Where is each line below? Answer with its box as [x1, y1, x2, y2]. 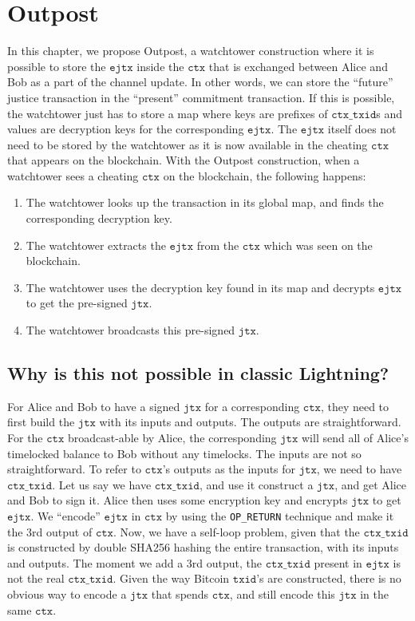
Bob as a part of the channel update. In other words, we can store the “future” [7, 73, 393, 90]
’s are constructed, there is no [256, 570, 401, 587]
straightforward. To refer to [7, 461, 141, 477]
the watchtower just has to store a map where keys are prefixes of [7, 105, 328, 121]
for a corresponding [204, 398, 300, 414]
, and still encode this [229, 586, 335, 603]
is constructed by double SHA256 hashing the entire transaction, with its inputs [7, 539, 399, 556]
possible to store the [7, 57, 106, 74]
